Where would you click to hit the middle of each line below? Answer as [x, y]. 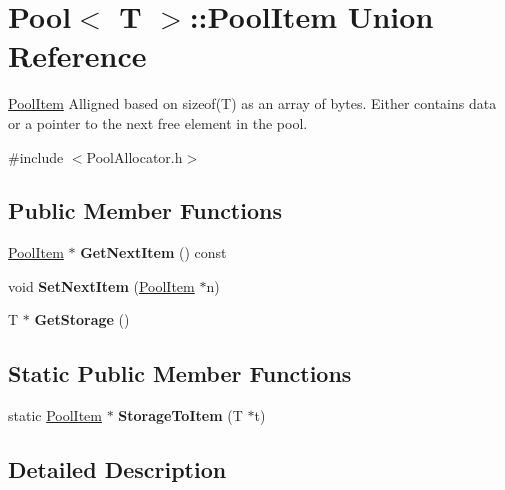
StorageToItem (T [180, 415]
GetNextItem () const [153, 252]
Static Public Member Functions [180, 373]
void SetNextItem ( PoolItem [101, 285]
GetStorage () [82, 319]
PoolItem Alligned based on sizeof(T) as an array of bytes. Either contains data [252, 103]
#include [36, 156]
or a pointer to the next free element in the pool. [158, 122]
